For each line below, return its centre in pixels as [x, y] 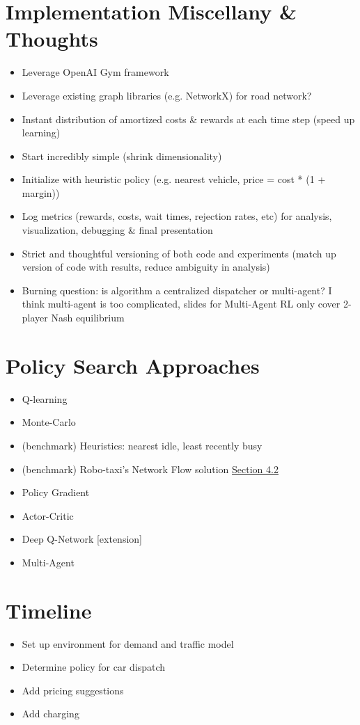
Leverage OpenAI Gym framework [95, 72]
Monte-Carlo [49, 422]
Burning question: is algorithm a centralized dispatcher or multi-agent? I [177, 290]
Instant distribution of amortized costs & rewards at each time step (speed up [188, 119]
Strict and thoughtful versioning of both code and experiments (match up [179, 253]
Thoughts [52, 39]
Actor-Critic [48, 515]
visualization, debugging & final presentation [117, 230]
